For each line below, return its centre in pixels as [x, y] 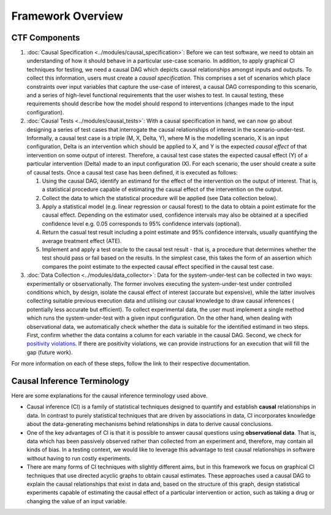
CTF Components [46, 38]
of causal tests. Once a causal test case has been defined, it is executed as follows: [132, 172]
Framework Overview [67, 16]
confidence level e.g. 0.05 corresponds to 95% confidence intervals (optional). [142, 224]
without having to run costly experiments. [79, 458]
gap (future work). [50, 352]
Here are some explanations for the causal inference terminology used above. [109, 396]
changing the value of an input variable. [77, 501]
